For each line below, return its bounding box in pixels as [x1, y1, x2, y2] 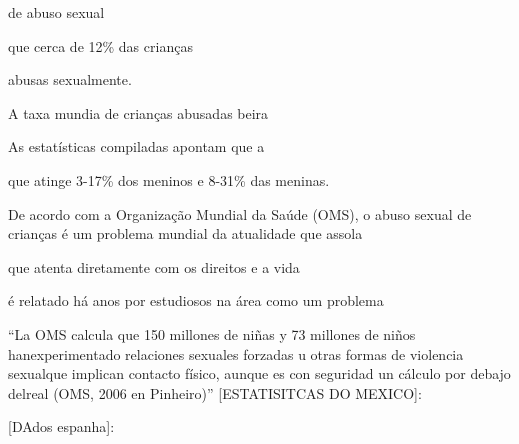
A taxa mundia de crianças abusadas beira [8, 102, 269, 123]
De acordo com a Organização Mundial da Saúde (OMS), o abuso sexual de [8, 203, 472, 224]
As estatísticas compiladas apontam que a [8, 136, 265, 157]
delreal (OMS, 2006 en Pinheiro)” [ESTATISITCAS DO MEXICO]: [8, 382, 422, 403]
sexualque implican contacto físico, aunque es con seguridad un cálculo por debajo [8, 363, 511, 384]
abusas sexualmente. [8, 69, 132, 90]
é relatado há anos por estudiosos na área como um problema [8, 290, 384, 311]
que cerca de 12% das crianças [8, 35, 193, 56]
